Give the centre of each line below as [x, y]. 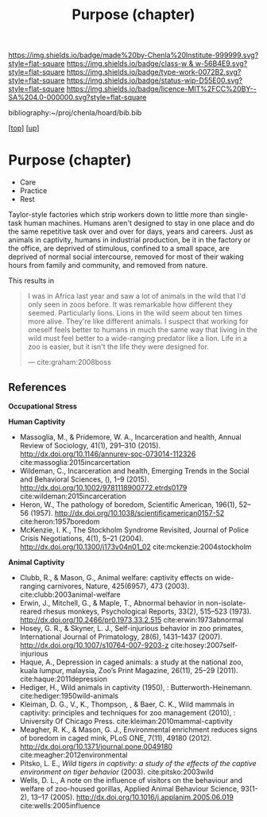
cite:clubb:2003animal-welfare [70, 594]
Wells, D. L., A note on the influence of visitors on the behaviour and [131, 780]
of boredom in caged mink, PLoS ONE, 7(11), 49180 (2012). [116, 738]
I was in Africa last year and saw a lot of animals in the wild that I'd [137, 296]
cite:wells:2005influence [60, 805]
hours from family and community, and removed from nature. [108, 265]
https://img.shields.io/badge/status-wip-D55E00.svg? [155, 80]
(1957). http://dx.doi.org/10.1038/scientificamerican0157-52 [128, 513]
